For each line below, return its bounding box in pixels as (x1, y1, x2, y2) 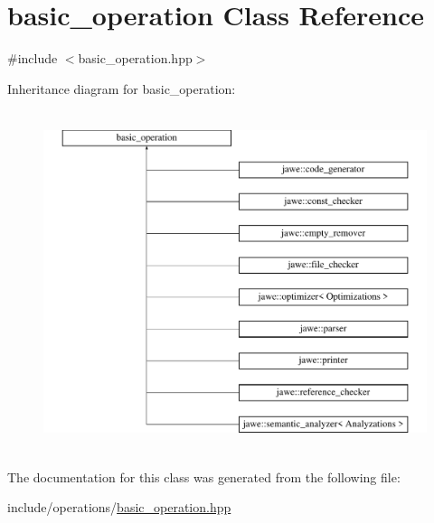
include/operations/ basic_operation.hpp (7, 498, 231, 517)
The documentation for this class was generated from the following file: (7, 467, 401, 486)
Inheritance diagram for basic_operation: (7, 79, 236, 98)
